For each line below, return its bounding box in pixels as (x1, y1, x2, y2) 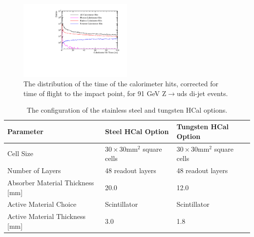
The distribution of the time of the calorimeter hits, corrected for (23, 79, 218, 89)
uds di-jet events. (176, 88, 228, 99)
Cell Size (7, 148, 33, 158)
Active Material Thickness (7, 211, 86, 221)
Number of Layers (7, 165, 61, 176)
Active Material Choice (7, 199, 77, 209)
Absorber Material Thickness (7, 177, 94, 187)
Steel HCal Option (105, 126, 169, 136)
